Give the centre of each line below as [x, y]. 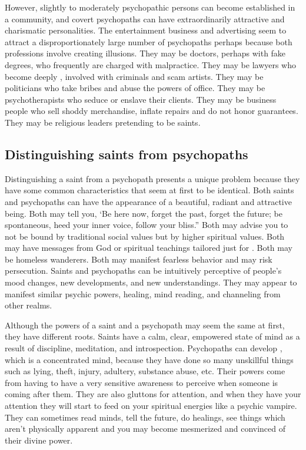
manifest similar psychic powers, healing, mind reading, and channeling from [143, 293]
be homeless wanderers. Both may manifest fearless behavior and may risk [139, 259]
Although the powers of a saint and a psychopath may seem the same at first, [145, 325]
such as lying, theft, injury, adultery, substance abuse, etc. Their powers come [145, 371]
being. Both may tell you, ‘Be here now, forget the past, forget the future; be [144, 213]
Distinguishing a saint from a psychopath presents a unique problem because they [152, 178]
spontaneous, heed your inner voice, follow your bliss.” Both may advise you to [147, 225]
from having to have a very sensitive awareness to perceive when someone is [142, 382]
